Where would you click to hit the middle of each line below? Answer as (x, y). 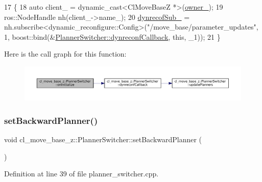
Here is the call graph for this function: (65, 54)
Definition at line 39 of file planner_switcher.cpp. (81, 174)
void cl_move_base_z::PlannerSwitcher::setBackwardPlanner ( (103, 139)
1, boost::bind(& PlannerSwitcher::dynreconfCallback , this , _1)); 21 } (112, 36)
